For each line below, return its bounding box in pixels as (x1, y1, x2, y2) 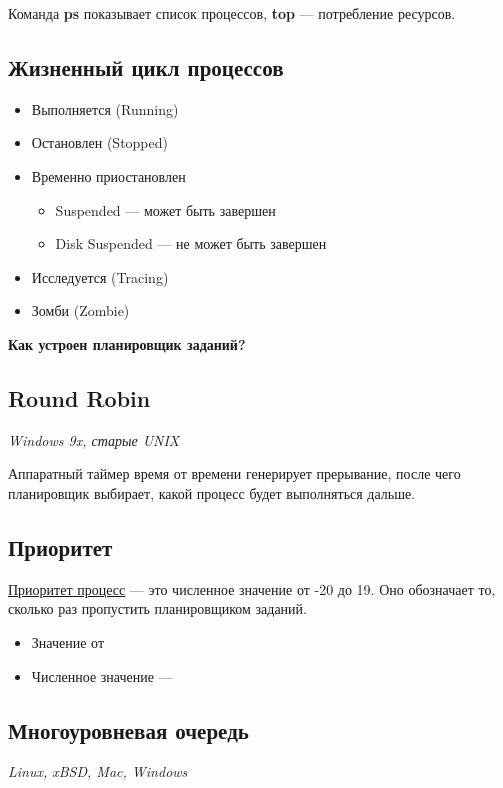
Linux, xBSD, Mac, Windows (8, 761, 188, 782)
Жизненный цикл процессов (8, 51, 284, 82)
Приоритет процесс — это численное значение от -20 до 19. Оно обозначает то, (8, 578, 496, 599)
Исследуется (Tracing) (31, 266, 169, 287)
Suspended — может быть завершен (55, 199, 276, 220)
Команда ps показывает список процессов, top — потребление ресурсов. (8, 3, 456, 23)
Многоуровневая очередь (8, 714, 249, 745)
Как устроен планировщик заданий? (8, 333, 246, 354)
